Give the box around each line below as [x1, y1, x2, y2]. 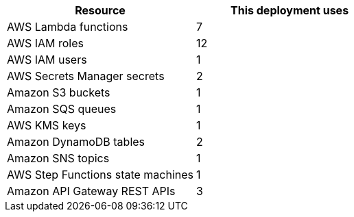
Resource [75, 3, 126, 17]
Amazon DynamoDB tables [7, 135, 145, 149]
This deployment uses [231, 3, 349, 17]
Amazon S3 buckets [7, 86, 110, 99]
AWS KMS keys [7, 118, 86, 132]
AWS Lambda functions [7, 20, 128, 34]
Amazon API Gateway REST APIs [7, 184, 176, 198]
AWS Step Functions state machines [7, 168, 194, 181]
